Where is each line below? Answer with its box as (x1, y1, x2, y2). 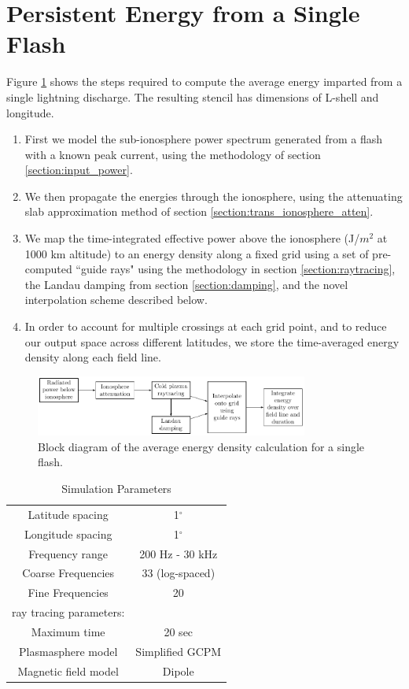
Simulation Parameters (61, 480, 171, 497)
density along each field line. (24, 349, 161, 365)
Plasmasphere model (19, 643, 118, 659)
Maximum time (31, 623, 105, 639)
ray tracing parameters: (12, 604, 125, 620)
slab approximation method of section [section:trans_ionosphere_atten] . (24, 203, 374, 220)
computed (24, 261, 72, 277)
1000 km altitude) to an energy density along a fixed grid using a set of (24, 245, 369, 261)
